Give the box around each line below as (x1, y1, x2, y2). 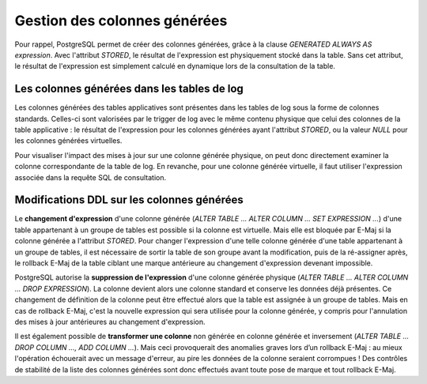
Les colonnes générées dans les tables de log (14, 82, 244, 96)
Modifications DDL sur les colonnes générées (14, 194, 244, 207)
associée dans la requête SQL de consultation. (14, 172, 166, 182)
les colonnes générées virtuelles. (14, 136, 123, 145)
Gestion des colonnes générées (14, 12, 228, 29)
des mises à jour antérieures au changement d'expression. (14, 317, 206, 326)
